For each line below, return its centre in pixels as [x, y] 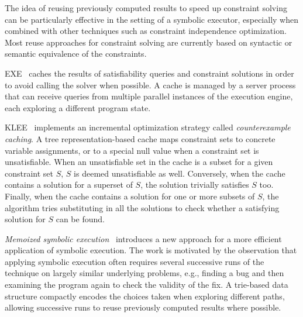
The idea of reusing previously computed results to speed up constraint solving [146, 8]
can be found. [80, 219]
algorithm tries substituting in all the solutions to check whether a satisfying [142, 207]
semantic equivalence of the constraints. [76, 54]
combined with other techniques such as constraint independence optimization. [146, 31]
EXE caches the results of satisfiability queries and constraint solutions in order [149, 73]
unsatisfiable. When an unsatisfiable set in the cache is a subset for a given [139, 162]
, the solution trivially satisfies [195, 185]
